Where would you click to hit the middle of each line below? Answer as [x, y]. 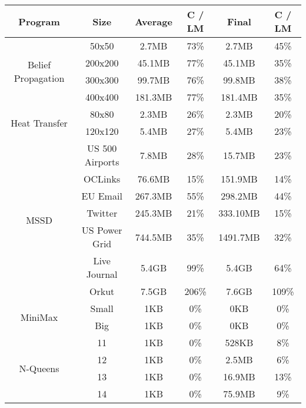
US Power [102, 230]
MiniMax [39, 317]
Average [154, 21]
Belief [39, 64]
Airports [102, 162]
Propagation [39, 78]
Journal [102, 274]
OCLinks [102, 179]
